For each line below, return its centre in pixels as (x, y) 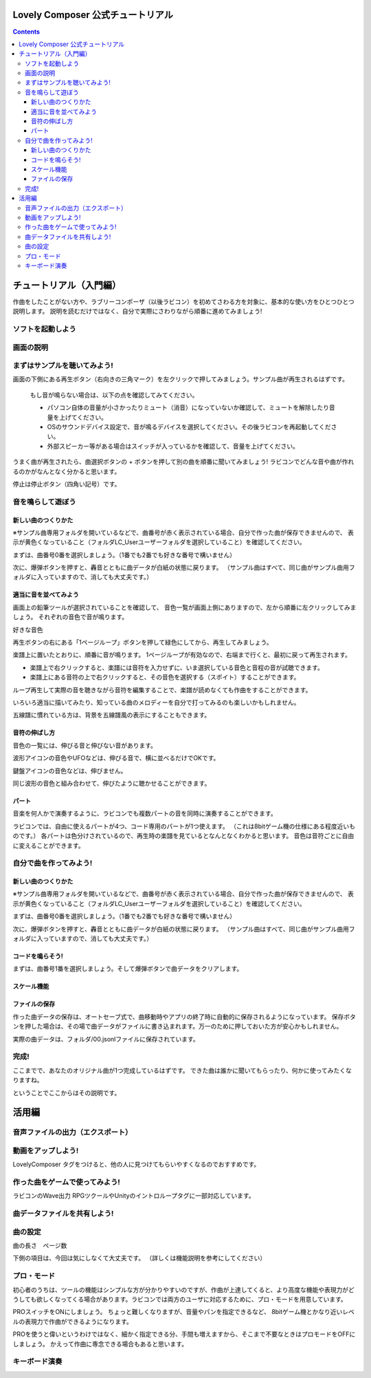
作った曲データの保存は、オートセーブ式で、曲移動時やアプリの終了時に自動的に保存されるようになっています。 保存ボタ (184, 1016)
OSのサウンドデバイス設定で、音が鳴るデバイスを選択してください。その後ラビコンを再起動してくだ (189, 427)
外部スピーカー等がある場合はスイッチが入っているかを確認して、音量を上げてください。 (173, 446)
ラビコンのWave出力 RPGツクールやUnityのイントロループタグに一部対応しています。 (134, 1196)
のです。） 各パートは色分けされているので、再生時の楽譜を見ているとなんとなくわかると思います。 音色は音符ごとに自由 (183, 836)
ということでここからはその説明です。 (67, 1092)
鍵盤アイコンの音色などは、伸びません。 (70, 771)
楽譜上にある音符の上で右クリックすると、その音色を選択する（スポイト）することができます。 (165, 677)
